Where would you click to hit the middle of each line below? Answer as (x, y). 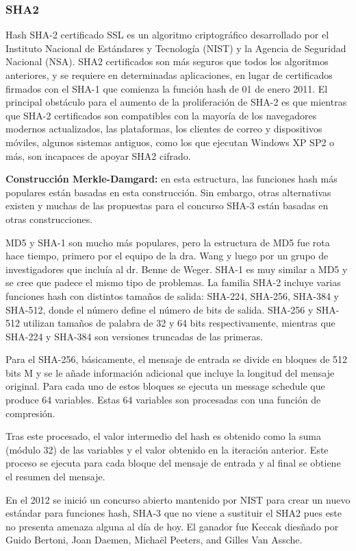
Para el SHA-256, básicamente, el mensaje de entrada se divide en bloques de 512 (177, 359)
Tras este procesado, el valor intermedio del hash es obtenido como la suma (164, 436)
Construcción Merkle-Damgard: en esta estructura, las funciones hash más (171, 179)
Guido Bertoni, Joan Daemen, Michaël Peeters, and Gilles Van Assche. (154, 540)
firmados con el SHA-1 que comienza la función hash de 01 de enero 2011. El (167, 88)
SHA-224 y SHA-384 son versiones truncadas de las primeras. (134, 336)
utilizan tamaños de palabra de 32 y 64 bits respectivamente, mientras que (179, 323)
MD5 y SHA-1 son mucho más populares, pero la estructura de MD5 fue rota (168, 242)
